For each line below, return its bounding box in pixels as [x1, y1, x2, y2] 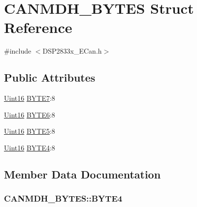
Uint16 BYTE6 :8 [4, 109, 55, 119]
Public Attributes [4, 70, 96, 85]
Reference [4, 17, 72, 37]
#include [4, 46, 32, 56]
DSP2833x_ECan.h [42, 46, 102, 56]
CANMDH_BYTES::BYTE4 [4, 192, 123, 205]
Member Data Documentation [4, 166, 161, 181]
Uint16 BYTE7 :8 [4, 93, 55, 103]
